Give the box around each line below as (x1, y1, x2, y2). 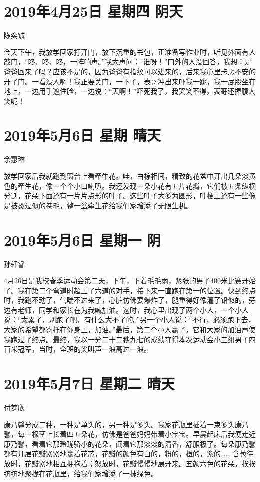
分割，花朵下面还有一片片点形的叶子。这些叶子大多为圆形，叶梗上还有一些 (4, 190, 249, 201)
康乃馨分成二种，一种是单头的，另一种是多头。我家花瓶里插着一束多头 (4, 419, 235, 429)
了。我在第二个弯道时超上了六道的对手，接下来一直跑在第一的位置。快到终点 (4, 285, 256, 295)
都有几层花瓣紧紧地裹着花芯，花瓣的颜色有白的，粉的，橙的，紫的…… (4, 448, 230, 459)
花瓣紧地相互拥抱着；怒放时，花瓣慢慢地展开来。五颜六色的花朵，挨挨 (24, 458, 256, 468)
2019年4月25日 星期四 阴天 (4, 1, 183, 21)
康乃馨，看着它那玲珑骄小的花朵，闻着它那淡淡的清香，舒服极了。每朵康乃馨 (4, 438, 256, 449)
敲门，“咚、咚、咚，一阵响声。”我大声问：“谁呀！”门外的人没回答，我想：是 (4, 56, 252, 67)
